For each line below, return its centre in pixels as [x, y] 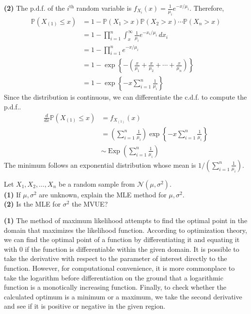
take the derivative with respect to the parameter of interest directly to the [116, 258]
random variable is [104, 8]
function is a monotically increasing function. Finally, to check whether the [115, 287]
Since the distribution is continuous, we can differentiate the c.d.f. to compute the [125, 97]
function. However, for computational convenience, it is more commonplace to [119, 268]
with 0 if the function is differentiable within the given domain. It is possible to [122, 249]
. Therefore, [207, 8]
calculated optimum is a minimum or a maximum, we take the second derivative [123, 296]
